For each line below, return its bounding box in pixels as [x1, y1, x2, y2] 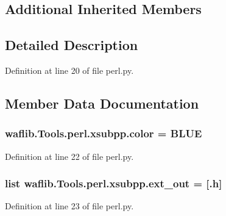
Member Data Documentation [5, 93, 199, 112]
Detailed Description [5, 35, 138, 54]
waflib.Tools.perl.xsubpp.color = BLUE [5, 126, 202, 141]
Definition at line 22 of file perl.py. [5, 149, 134, 162]
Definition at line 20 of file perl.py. [5, 63, 134, 76]
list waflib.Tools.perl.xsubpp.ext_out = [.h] [5, 176, 222, 191]
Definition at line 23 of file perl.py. [5, 200, 134, 212]
